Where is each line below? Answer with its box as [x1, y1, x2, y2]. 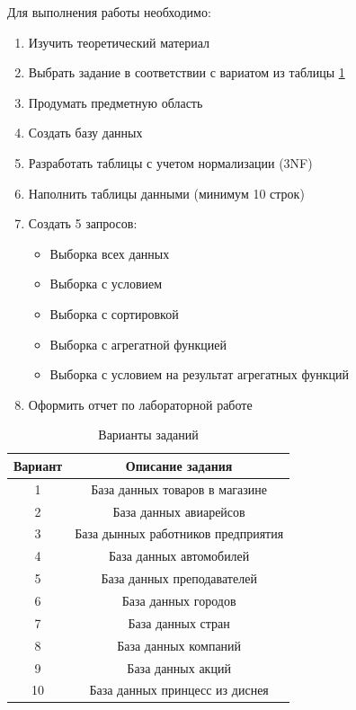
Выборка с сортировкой [49, 304, 179, 323]
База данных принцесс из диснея [89, 680, 269, 699]
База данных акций [127, 658, 231, 677]
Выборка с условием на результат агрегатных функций [49, 365, 349, 384]
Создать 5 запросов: [28, 214, 138, 233]
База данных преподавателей [101, 569, 257, 588]
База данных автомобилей [108, 546, 250, 565]
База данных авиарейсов [112, 501, 245, 520]
